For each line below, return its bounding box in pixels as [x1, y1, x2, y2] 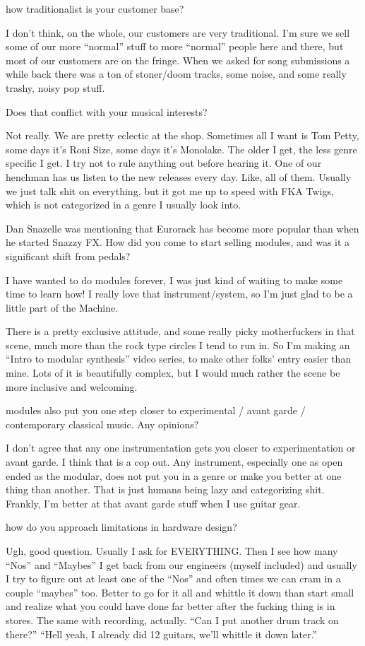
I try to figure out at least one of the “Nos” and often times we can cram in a [6, 571, 341, 586]
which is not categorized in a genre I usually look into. [6, 197, 241, 212]
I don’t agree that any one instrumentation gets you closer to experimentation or [6, 440, 356, 455]
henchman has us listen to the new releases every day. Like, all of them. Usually [6, 169, 352, 184]
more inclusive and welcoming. [6, 379, 138, 394]
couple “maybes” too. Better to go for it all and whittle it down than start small [6, 585, 354, 599]
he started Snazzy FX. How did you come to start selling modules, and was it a [6, 235, 350, 249]
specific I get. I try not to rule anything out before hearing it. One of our [6, 155, 322, 170]
